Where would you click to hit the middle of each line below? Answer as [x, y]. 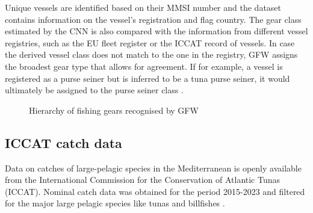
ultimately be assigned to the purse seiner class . [94, 90]
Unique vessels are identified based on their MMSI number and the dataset [143, 7]
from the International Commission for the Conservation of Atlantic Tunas [143, 180]
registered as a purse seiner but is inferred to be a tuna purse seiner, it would [147, 78]
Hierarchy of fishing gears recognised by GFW [114, 110]
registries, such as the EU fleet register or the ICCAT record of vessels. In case [150, 42]
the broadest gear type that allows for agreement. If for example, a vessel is [144, 66]
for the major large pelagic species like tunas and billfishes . [115, 203]
